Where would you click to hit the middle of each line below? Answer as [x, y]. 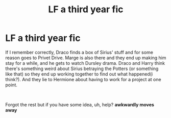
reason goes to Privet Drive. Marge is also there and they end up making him [86, 58]
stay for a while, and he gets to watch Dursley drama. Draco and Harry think [85, 63]
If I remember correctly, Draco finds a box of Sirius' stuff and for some [79, 52]
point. [11, 85]
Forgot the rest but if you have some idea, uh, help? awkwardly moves [80, 104]
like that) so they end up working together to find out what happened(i [79, 74]
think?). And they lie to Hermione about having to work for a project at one [83, 79]
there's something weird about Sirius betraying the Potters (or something [82, 68]
